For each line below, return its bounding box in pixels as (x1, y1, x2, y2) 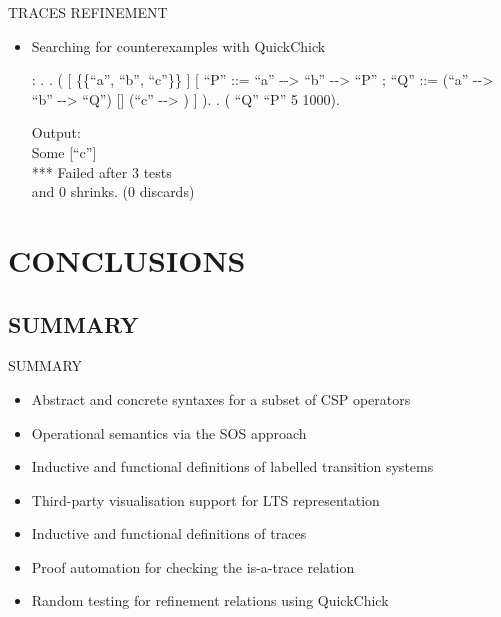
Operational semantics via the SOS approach (31, 422, 307, 443)
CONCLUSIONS (8, 239, 246, 280)
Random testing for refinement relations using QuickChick (31, 590, 389, 611)
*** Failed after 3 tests (31, 161, 172, 182)
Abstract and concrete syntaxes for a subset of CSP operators (31, 388, 411, 409)
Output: (31, 122, 81, 143)
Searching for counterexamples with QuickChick (31, 35, 326, 56)
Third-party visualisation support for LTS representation (31, 489, 380, 510)
